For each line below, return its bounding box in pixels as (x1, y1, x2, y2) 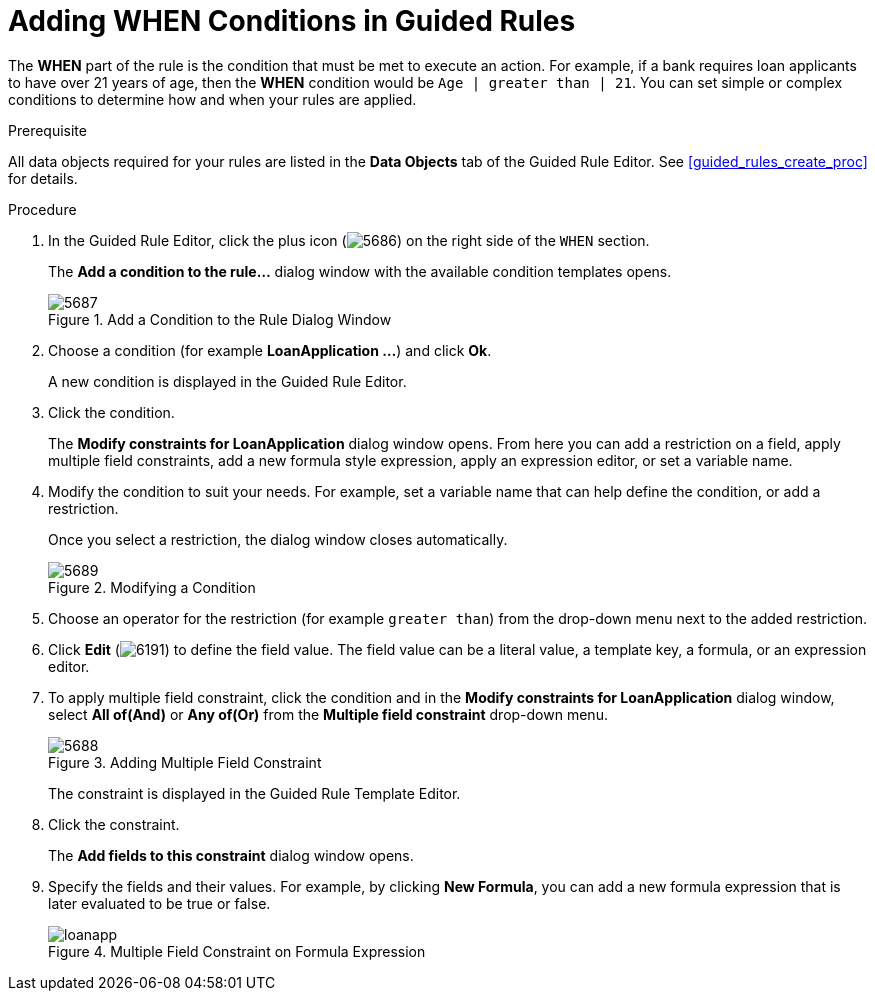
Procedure (8, 200, 77, 218)
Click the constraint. (48, 815, 180, 833)
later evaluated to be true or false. (48, 894, 271, 912)
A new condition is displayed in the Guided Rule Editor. (48, 372, 407, 390)
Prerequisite (8, 121, 87, 139)
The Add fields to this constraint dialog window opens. (48, 846, 414, 864)
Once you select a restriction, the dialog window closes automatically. (48, 530, 508, 548)
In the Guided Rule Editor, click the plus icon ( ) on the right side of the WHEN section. (48, 231, 650, 249)
